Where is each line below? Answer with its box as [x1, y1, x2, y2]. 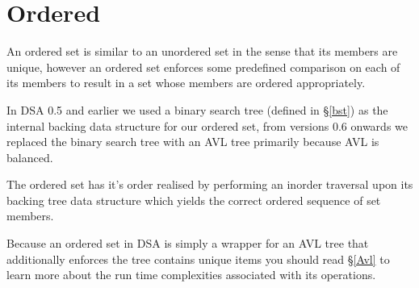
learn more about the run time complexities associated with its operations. [6, 266, 376, 283]
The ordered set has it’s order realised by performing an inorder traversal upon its [6, 176, 413, 193]
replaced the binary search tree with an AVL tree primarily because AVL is [6, 133, 379, 150]
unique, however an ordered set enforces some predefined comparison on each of [6, 58, 400, 75]
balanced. [6, 148, 53, 165]
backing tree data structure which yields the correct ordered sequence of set [6, 191, 381, 208]
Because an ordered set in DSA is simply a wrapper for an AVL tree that [6, 235, 369, 252]
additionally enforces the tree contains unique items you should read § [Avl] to [6, 250, 390, 267]
